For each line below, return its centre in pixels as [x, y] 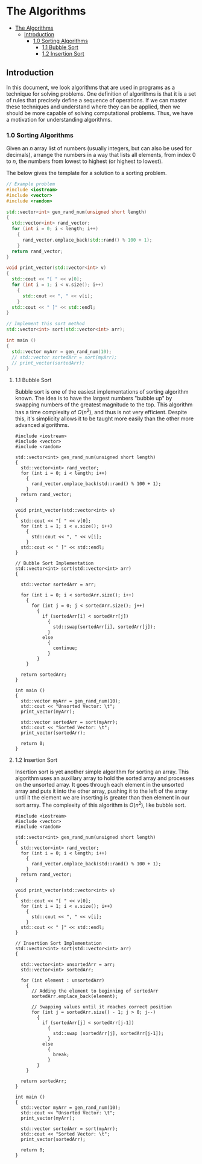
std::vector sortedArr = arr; [58, 584]
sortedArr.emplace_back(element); [74, 996]
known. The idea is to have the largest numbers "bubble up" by [93, 398]
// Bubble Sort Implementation [54, 563]
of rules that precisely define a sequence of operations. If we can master [97, 100]
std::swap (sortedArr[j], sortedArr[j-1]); [109, 1033]
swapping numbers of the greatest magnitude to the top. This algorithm [104, 405]
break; [61, 1054]
